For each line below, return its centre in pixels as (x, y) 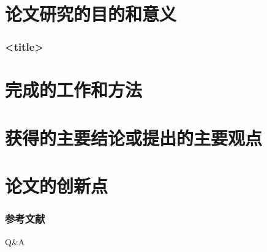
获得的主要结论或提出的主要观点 (134, 137)
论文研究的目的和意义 (91, 14)
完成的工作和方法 (74, 90)
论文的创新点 (57, 186)
